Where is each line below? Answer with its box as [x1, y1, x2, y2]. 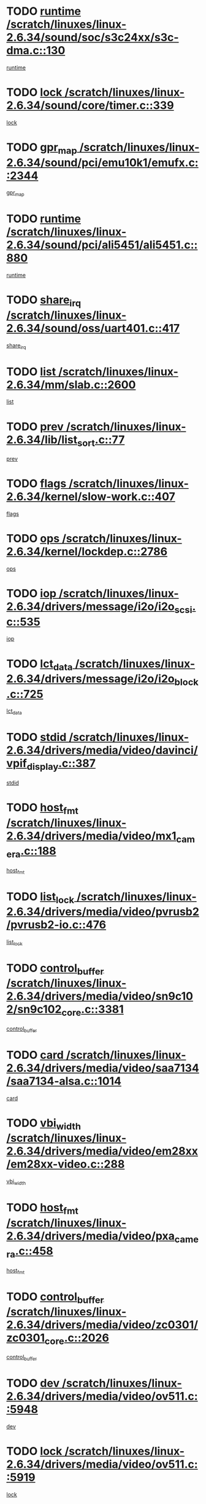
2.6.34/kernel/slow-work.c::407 [6, 490, 176, 504]
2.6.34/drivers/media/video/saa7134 [6, 1061, 199, 1075]
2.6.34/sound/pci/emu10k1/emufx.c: [6, 156, 199, 170]
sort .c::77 [77, 432, 125, 449]
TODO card [6, 1048, 64, 1062]
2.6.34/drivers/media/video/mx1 [6, 829, 177, 843]
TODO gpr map [6, 140, 78, 156]
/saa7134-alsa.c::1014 [6, 1074, 121, 1088]
